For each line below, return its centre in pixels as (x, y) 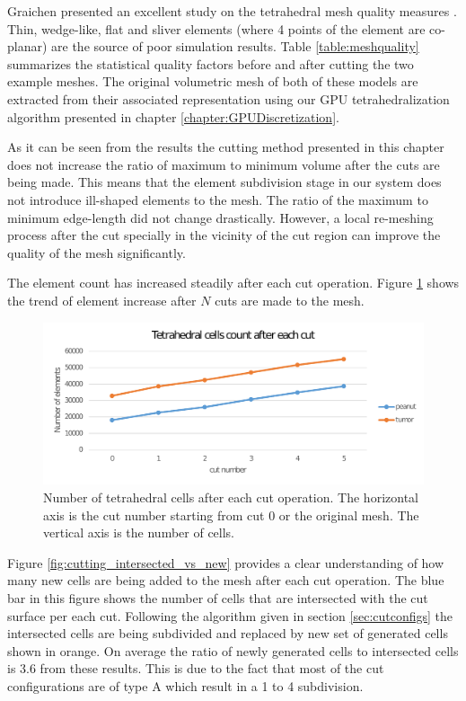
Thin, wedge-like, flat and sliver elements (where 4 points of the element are (216, 28)
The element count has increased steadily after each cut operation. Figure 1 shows (233, 283)
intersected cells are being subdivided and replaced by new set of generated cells (228, 633)
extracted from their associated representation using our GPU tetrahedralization (229, 98)
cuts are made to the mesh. (290, 300)
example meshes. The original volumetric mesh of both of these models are (213, 81)
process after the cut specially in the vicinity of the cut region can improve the (224, 235)
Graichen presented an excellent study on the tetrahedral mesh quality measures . (232, 11)
